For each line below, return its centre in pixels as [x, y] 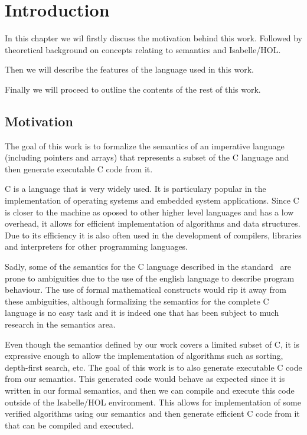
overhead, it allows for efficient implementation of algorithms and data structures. [153, 223]
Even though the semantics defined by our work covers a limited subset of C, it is [152, 344]
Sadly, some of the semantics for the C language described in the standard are [148, 266]
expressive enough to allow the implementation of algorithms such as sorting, [144, 356]
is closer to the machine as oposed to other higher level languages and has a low [149, 212]
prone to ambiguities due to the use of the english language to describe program [150, 278]
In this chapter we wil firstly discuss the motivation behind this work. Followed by [153, 38]
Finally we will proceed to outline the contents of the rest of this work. [133, 89]
